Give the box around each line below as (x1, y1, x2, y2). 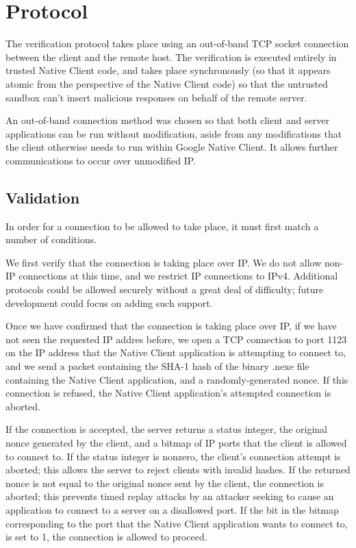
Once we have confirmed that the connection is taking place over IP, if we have (5, 319, 337, 333)
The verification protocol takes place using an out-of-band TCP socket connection (5, 36, 349, 51)
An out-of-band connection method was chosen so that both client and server (5, 113, 329, 127)
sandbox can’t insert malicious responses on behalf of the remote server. (5, 90, 307, 104)
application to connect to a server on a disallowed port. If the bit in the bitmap (5, 502, 339, 516)
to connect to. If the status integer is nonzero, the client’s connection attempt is (5, 449, 341, 463)
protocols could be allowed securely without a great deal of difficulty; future (5, 282, 324, 297)
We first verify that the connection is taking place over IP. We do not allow (5, 255, 322, 269)
